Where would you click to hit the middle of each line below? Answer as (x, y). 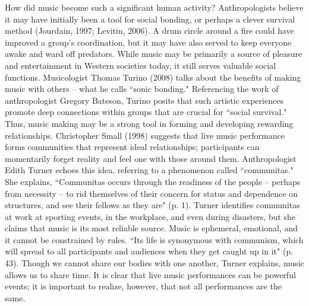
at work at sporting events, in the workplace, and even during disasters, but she (150, 216)
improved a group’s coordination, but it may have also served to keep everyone (148, 42)
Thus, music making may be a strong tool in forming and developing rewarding (149, 123)
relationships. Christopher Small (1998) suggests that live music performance (145, 135)
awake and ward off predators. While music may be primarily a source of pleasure (154, 54)
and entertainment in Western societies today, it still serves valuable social (141, 65)
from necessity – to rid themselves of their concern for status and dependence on (151, 193)
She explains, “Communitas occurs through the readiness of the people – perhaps (153, 181)
